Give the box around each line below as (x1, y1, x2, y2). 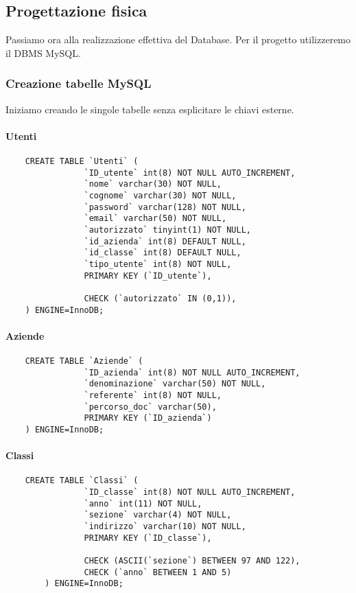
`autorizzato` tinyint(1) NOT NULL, (84, 224, 251, 235)
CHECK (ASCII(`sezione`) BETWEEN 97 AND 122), (84, 555, 300, 566)
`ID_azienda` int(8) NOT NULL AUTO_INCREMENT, (84, 367, 300, 377)
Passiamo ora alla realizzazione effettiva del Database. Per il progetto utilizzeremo (5, 32, 351, 47)
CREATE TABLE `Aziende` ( (25, 356, 143, 366)
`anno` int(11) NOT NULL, (84, 498, 202, 509)
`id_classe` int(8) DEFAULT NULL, (84, 248, 241, 258)
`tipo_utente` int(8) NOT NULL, (84, 259, 232, 269)
